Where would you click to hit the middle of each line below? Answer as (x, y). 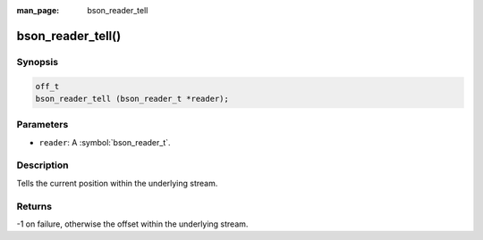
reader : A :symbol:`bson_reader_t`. (105, 142)
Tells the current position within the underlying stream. (117, 183)
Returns (34, 206)
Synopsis (37, 62)
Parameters (42, 125)
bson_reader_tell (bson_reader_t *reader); (132, 99)
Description (42, 165)
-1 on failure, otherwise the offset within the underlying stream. (132, 224)
